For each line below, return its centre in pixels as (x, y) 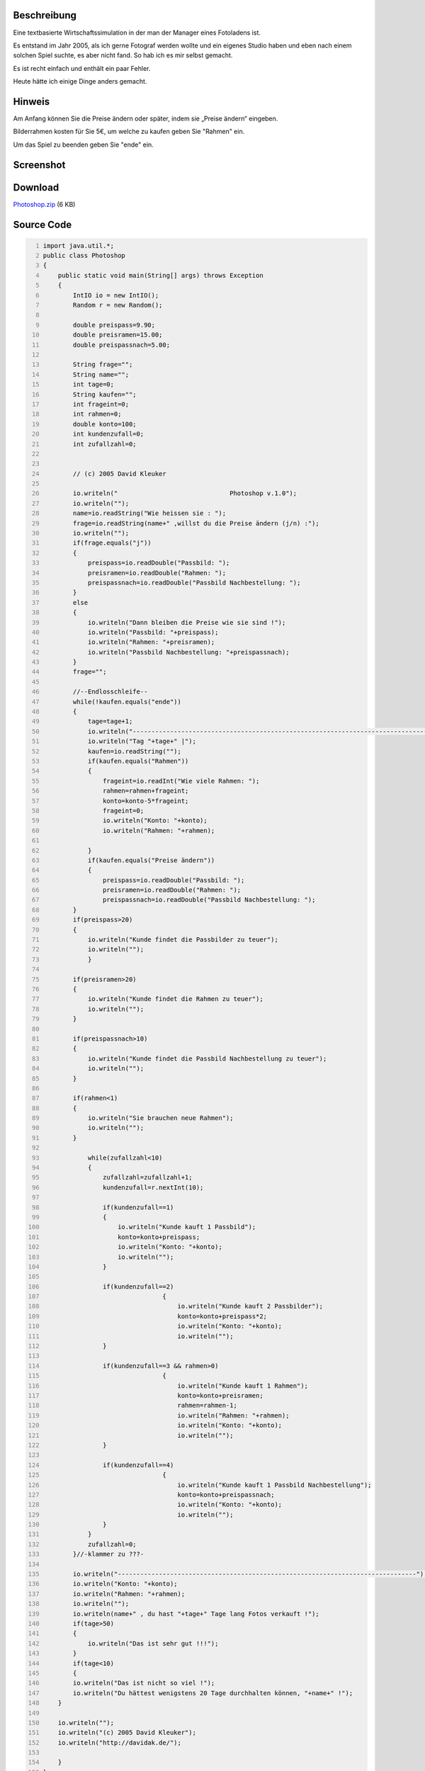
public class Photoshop (84, 256)
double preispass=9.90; (114, 325)
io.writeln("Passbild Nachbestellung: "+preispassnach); (188, 652)
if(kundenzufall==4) (138, 1465)
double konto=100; (105, 424)
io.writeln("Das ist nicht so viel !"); (144, 1683)
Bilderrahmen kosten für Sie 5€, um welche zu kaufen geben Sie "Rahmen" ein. (129, 132)
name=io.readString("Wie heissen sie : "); (149, 513)
